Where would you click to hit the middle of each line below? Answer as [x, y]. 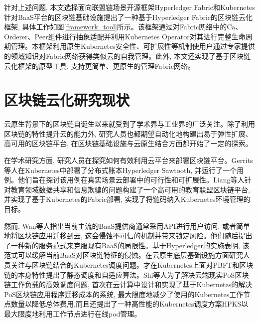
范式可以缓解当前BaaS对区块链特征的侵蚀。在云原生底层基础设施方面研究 [124, 255]
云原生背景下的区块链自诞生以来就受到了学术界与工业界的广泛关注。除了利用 [129, 124]
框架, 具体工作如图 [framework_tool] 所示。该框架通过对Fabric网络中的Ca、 [123, 27]
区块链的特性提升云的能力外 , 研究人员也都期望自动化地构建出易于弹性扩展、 [128, 133]
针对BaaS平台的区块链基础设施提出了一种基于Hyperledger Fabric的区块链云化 [129, 17]
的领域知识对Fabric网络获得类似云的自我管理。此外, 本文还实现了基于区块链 [127, 56]
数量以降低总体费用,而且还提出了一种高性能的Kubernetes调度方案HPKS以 [129, 304]
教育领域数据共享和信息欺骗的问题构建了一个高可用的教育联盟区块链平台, [130, 189]
